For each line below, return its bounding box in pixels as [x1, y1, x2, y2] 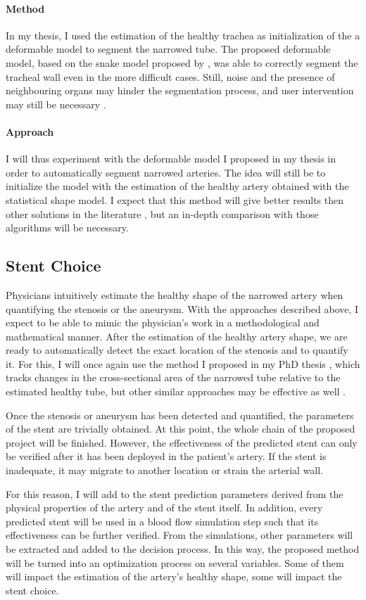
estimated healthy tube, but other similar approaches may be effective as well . [6, 384, 346, 399]
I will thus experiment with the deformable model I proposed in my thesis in [6, 151, 336, 166]
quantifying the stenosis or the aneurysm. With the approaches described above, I [6, 301, 359, 316]
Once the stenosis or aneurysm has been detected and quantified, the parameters [6, 407, 354, 422]
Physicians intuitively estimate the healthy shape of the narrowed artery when [6, 287, 343, 302]
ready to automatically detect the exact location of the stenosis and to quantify [6, 343, 348, 357]
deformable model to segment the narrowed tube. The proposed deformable [6, 42, 331, 56]
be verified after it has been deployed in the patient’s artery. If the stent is [6, 449, 327, 464]
